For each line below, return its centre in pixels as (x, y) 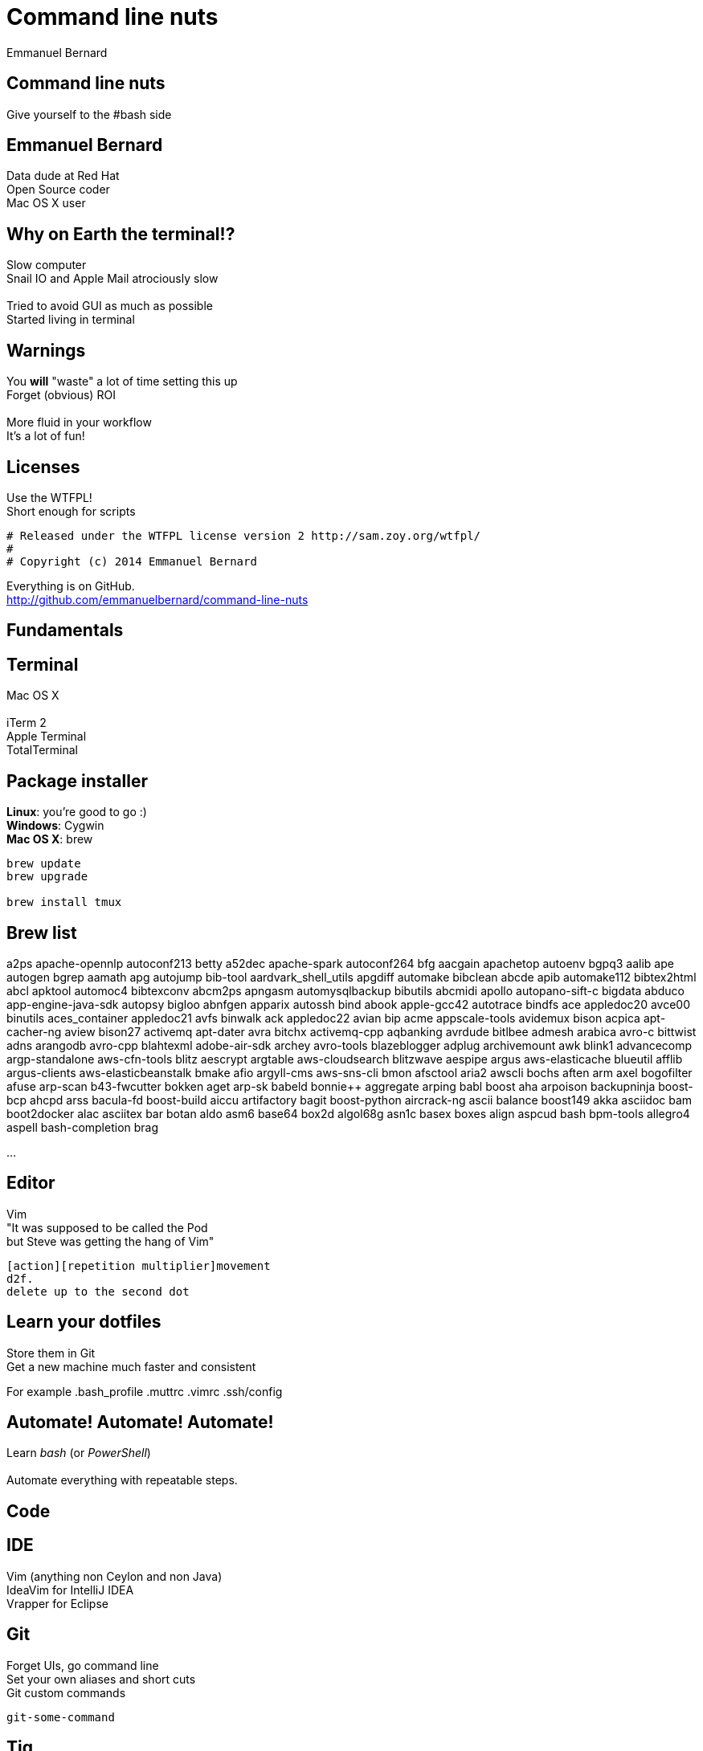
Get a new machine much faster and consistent (131, 1366)
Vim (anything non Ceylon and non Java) (114, 1576)
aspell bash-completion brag (83, 1127)
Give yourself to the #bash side (89, 114)
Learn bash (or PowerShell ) (79, 1453)
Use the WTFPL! (49, 497)
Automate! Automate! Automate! (140, 1422)
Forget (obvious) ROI (61, 395)
